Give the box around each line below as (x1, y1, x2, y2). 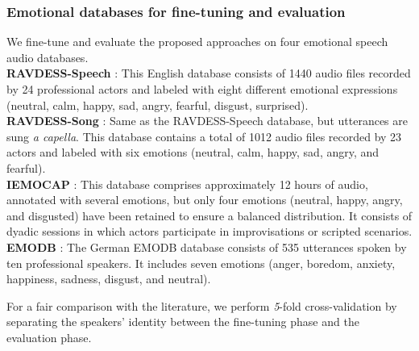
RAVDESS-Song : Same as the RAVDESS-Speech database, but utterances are (6, 112, 408, 129)
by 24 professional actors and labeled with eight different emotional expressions (6, 81, 398, 97)
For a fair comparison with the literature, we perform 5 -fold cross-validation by (6, 297, 397, 314)
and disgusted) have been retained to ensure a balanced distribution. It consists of (6, 207, 413, 224)
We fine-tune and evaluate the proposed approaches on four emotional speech (6, 33, 388, 50)
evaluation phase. (6, 328, 92, 345)
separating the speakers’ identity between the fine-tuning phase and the (6, 313, 359, 330)
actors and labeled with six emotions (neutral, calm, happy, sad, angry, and (6, 144, 380, 161)
